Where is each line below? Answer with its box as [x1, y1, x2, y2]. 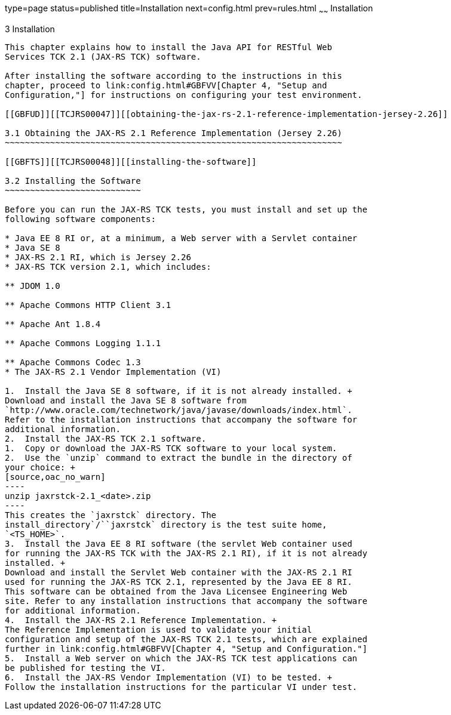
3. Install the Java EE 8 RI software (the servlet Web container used [5, 538, 352, 548]
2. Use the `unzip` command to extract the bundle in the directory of [5, 452, 352, 463]
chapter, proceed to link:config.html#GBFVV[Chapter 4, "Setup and [5, 80, 327, 90]
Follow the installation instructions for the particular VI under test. [5, 682, 358, 692]
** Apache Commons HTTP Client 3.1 [5, 300, 171, 310]
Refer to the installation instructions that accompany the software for [5, 414, 358, 424]
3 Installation [5, 23, 55, 34]
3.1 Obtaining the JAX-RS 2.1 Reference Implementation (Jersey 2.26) [5, 128, 342, 138]
